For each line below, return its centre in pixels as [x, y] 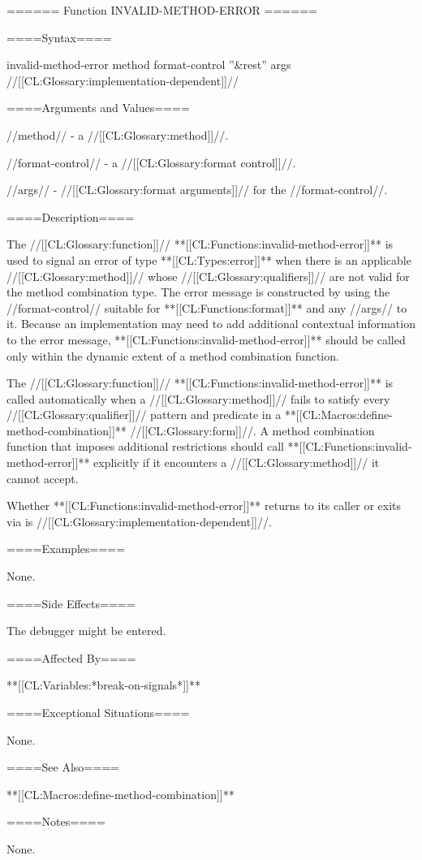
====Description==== [71, 216]
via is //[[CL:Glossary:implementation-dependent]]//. [139, 521]
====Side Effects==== [71, 603]
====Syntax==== [59, 37]
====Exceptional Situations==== [98, 712]
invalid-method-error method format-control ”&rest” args [149, 65]
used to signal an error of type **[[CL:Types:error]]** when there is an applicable [209, 259]
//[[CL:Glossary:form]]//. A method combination [252, 430]
